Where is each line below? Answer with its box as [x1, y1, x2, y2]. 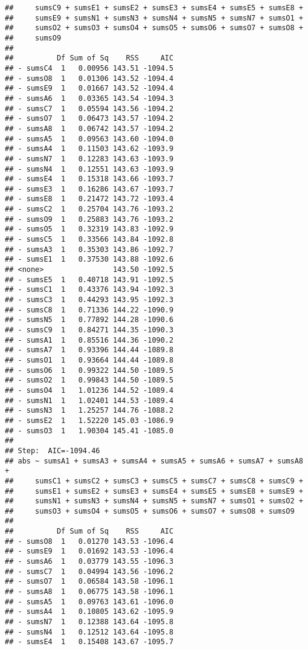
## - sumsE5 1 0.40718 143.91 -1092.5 [5, 275, 174, 284]
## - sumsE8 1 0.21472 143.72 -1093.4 [5, 195, 174, 204]
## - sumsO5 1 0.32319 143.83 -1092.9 [5, 225, 174, 234]
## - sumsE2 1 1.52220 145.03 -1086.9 [5, 416, 174, 425]
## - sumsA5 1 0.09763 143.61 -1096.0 [5, 597, 174, 606]
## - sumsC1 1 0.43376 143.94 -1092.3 [5, 285, 174, 294]
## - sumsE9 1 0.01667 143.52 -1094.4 [5, 84, 174, 93]
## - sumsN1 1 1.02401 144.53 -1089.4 [5, 396, 174, 405]
